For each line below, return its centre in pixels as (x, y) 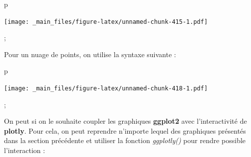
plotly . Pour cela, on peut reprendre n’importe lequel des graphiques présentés (125, 130)
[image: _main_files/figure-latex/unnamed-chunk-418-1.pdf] (106, 89)
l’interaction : (25, 150)
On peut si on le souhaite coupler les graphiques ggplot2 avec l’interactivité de (125, 121)
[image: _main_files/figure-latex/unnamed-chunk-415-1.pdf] (106, 22)
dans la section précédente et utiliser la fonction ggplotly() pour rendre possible (125, 140)
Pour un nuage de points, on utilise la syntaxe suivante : (90, 54)
